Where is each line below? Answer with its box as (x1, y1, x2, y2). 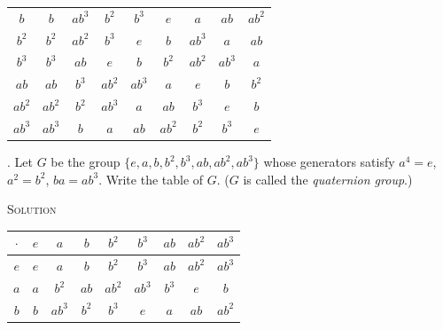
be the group (51, 153, 120, 171)
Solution (7, 200, 57, 218)
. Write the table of (98, 169, 204, 188)
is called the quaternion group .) (243, 169, 413, 188)
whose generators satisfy (263, 153, 395, 171)
